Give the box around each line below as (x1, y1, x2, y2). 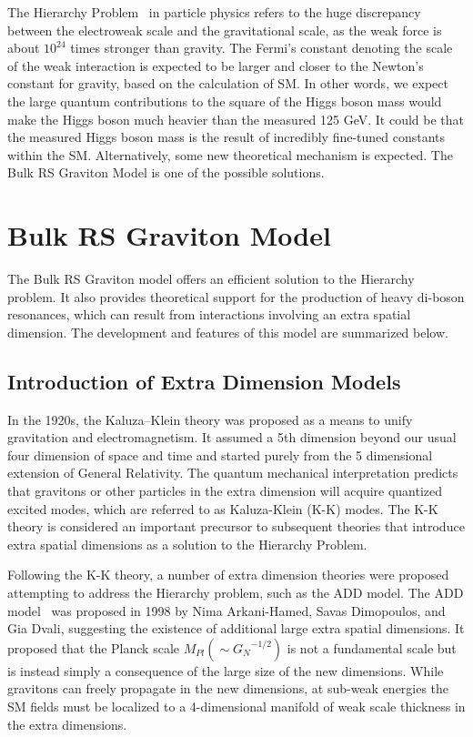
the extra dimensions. (7, 714, 127, 733)
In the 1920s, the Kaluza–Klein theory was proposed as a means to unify (7, 409, 413, 429)
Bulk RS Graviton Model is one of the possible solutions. (7, 163, 325, 182)
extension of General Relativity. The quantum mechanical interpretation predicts (7, 463, 458, 482)
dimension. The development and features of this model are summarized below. (7, 322, 448, 341)
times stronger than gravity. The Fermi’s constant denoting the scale (70, 38, 453, 57)
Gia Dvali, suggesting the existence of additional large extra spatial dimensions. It (7, 619, 465, 638)
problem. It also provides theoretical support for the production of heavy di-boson (7, 287, 465, 306)
